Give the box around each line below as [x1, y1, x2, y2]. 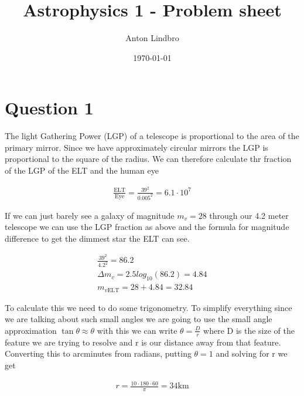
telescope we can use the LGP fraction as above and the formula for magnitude [5, 221, 289, 233]
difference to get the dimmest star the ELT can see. [5, 232, 190, 244]
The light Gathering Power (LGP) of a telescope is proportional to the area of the [5, 130, 299, 142]
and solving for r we [216, 347, 288, 360]
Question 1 [5, 96, 94, 120]
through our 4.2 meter [209, 209, 289, 221]
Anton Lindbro [125, 32, 179, 44]
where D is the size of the [203, 324, 295, 336]
